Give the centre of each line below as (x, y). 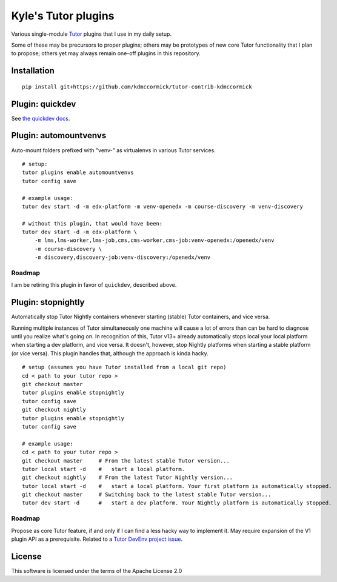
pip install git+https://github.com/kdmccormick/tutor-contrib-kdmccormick (137, 87)
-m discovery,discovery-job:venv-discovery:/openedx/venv (122, 257)
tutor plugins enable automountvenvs (78, 172)
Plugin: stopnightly (48, 302)
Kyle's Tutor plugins (63, 16)
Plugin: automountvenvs (59, 135)
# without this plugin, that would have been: (92, 223)
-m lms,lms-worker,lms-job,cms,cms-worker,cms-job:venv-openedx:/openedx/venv (154, 240)
